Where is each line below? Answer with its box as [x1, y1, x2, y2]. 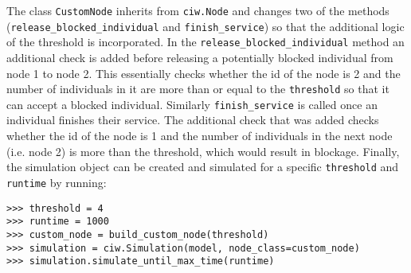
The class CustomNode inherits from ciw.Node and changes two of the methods [6, 2, 389, 18]
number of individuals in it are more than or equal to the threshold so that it [6, 80, 389, 97]
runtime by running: [6, 174, 107, 190]
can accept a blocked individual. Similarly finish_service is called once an [6, 96, 378, 112]
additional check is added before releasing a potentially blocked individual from [6, 49, 393, 65]
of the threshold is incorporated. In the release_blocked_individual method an [6, 33, 405, 50]
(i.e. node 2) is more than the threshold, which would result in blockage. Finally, [6, 142, 400, 159]
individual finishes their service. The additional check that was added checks [6, 111, 379, 128]
